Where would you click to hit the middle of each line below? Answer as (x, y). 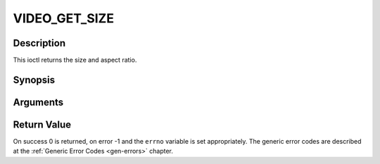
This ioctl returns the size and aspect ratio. (75, 60)
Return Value (42, 124)
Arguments (38, 102)
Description (39, 43)
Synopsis (34, 80)
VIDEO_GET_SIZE (63, 18)
